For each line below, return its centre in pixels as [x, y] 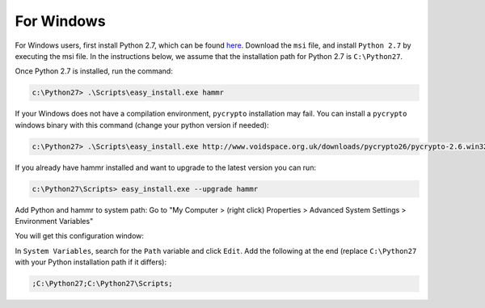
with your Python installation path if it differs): [91, 262]
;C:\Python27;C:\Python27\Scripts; [102, 284]
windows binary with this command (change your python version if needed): [142, 124]
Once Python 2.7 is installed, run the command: [94, 71]
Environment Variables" [54, 222]
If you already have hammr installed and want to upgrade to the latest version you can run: [166, 167]
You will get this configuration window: [80, 236]
